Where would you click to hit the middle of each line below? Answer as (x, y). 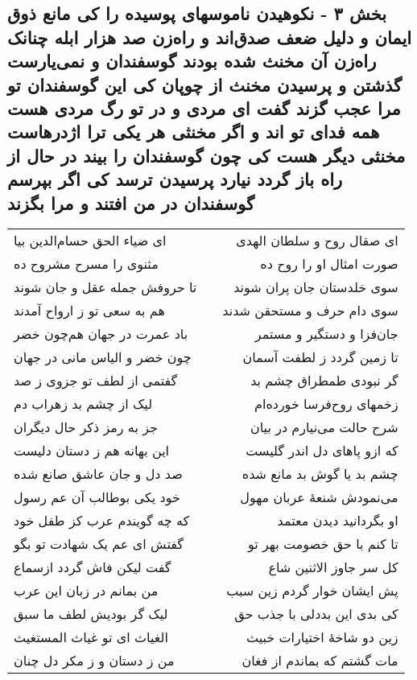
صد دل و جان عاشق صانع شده (98, 474)
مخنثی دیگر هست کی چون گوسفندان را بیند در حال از (206, 155)
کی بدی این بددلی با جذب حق (316, 614)
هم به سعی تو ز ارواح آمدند (89, 311)
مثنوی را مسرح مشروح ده (86, 264)
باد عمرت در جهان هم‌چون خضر (101, 334)
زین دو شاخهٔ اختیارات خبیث (322, 637)
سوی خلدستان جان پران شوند (316, 287)
